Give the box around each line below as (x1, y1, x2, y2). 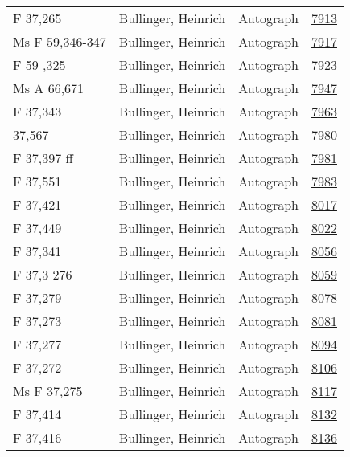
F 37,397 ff (13, 149, 73, 167)
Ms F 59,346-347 (13, 32, 106, 51)
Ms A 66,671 (13, 79, 84, 97)
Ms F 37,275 (13, 382, 83, 400)
